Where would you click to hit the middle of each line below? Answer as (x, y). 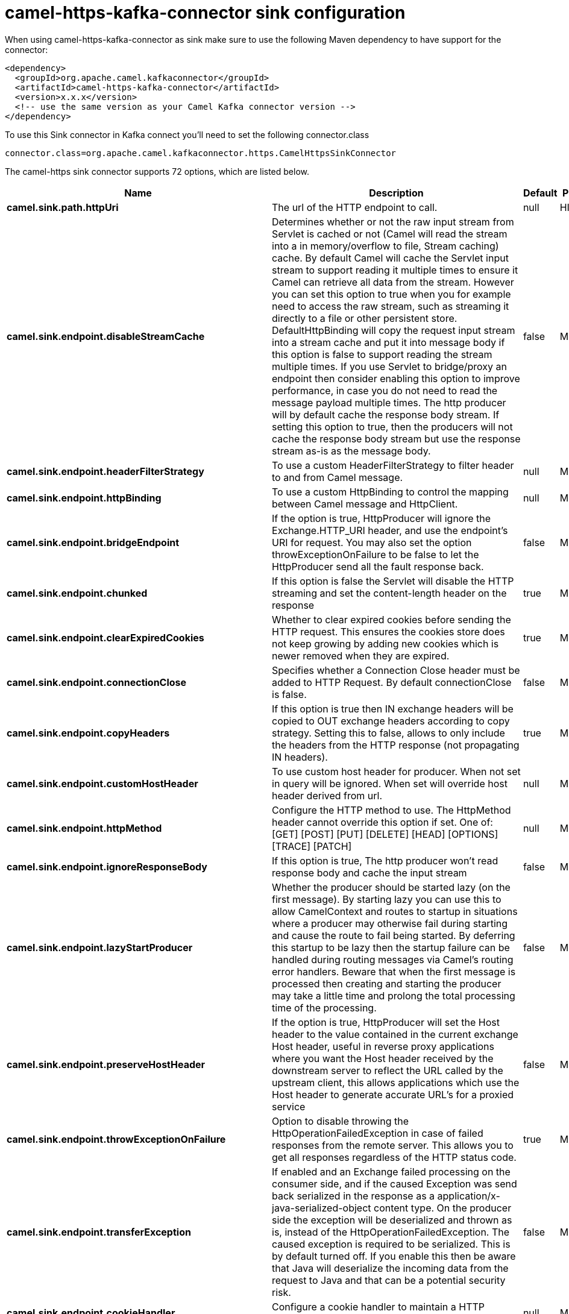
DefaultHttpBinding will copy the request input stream (394, 330)
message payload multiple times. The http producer (389, 402)
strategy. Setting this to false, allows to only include (388, 733)
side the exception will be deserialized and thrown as (392, 1220)
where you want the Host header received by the (383, 1058)
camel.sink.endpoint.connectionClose (97, 682)
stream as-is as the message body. (351, 451)
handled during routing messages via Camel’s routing (393, 959)
